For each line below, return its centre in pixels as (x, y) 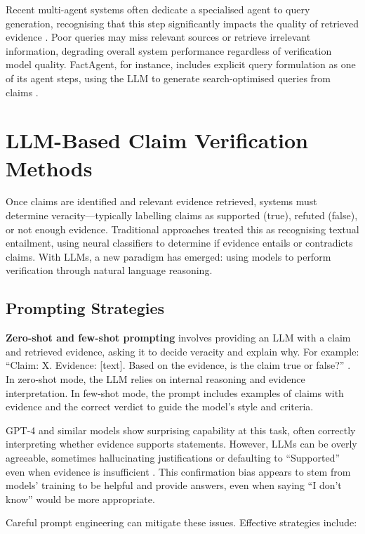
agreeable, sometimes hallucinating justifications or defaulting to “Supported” (173, 457)
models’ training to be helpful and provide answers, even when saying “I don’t (174, 485)
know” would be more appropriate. (80, 499)
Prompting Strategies (85, 308)
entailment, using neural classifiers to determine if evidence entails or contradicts (179, 243)
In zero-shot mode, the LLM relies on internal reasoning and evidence (155, 379)
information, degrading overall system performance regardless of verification (169, 50)
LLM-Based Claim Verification (157, 140)
